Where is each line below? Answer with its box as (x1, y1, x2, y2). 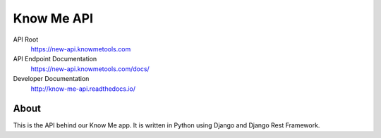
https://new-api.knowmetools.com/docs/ (30, 64, 150, 73)
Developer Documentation (13, 75, 90, 83)
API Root (13, 35, 39, 44)
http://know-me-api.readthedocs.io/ (30, 84, 136, 93)
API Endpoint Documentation (13, 55, 97, 63)
